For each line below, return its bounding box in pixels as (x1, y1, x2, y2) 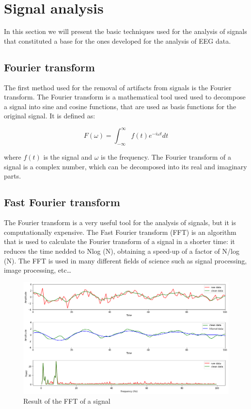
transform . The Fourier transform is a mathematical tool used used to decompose (4, 92, 246, 102)
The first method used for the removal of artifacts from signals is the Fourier (4, 82, 232, 92)
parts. (4, 171, 21, 181)
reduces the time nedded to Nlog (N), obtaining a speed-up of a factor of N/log (4, 245, 239, 256)
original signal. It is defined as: (4, 111, 95, 121)
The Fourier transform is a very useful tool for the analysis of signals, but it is (4, 217, 236, 228)
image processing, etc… (4, 265, 72, 275)
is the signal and (43, 152, 93, 162)
